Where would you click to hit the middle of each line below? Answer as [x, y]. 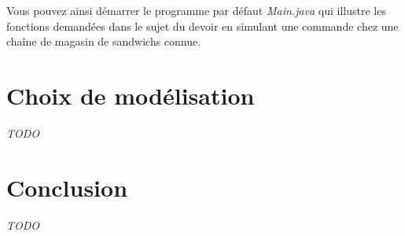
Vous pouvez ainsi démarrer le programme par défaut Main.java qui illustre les [196, 10]
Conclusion [67, 187]
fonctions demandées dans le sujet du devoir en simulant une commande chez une [202, 26]
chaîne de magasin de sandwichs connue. [104, 41]
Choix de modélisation [131, 95]
